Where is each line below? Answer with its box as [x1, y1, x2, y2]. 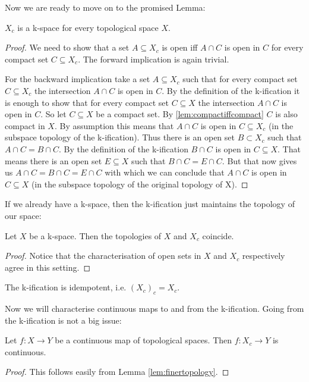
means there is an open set [5, 154, 102, 167]
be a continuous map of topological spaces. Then [55, 334, 232, 346]
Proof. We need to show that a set [5, 41, 130, 54]
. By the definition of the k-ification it [162, 84, 300, 96]
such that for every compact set [182, 73, 298, 85]
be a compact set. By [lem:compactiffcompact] [96, 108, 264, 120]
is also [275, 108, 298, 120]
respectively [242, 249, 285, 262]
